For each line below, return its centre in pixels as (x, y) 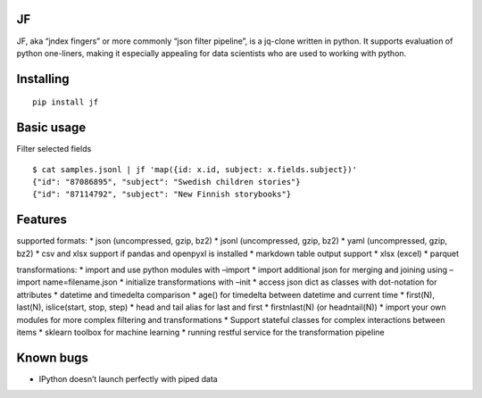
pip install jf (66, 102)
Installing (43, 79)
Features (42, 220)
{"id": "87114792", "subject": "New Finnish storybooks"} (162, 195)
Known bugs (53, 357)
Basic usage (51, 128)
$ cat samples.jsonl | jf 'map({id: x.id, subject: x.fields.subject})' (195, 169)
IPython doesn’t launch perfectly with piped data (128, 378)
